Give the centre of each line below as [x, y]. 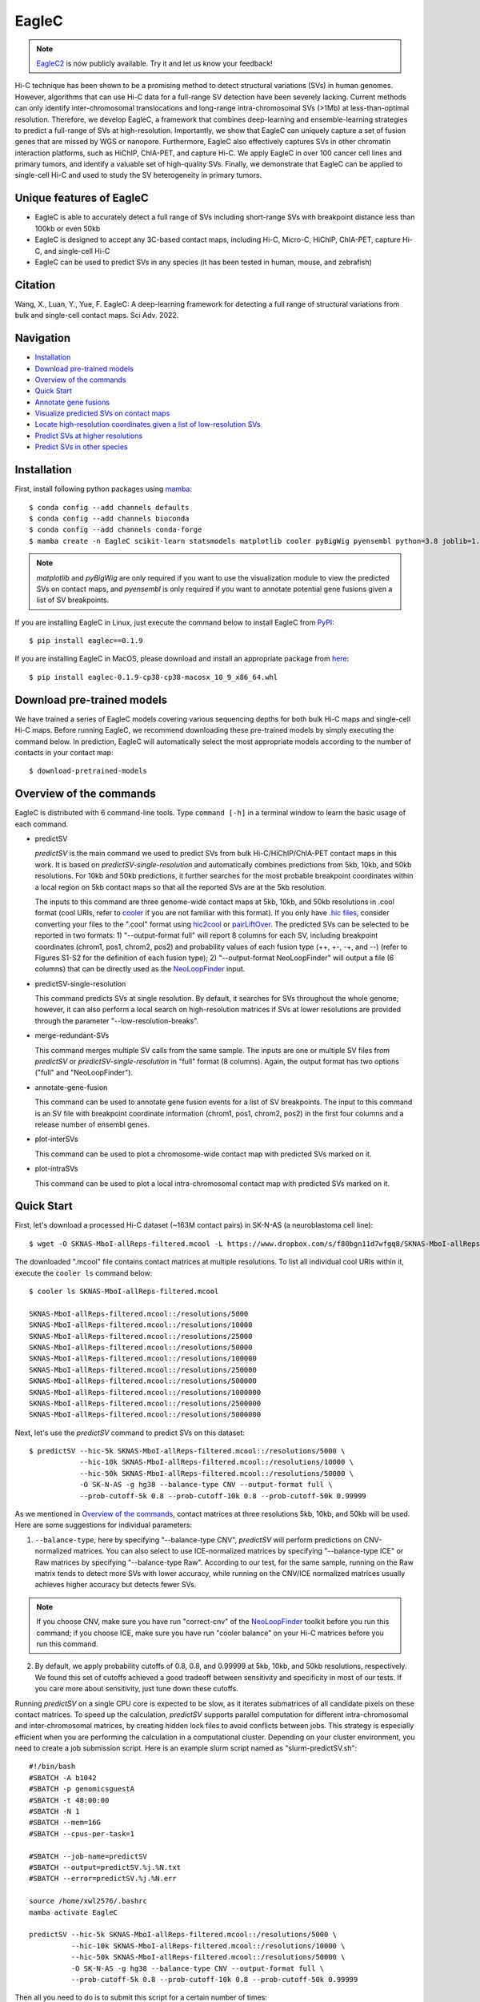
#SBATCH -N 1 [54, 1811]
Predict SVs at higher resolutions [89, 436]
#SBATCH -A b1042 [63, 1777]
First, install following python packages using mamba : [103, 489]
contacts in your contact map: [64, 752]
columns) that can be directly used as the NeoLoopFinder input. [140, 969]
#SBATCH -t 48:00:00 [69, 1800]
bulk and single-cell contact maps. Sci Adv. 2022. [97, 316]
